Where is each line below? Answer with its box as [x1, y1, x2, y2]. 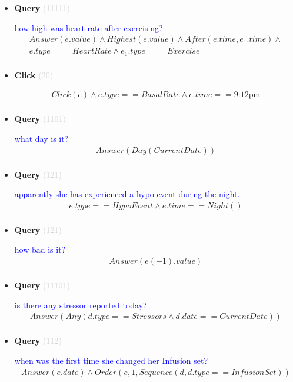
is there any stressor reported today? [14, 298, 147, 311]
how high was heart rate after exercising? [14, 21, 163, 34]
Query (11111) [14, 2, 70, 14]
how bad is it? [14, 243, 66, 255]
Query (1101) [14, 112, 66, 125]
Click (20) [14, 68, 54, 81]
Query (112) [14, 334, 62, 347]
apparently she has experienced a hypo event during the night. [14, 188, 240, 200]
